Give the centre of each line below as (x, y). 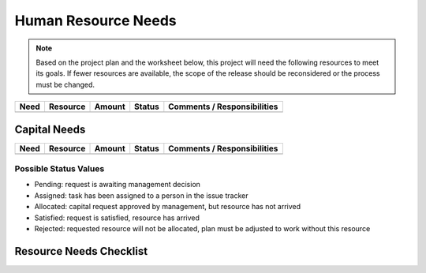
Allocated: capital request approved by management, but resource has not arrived (168, 207)
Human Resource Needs (95, 21)
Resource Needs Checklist (81, 251)
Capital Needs (50, 129)
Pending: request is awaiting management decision (118, 185)
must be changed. (65, 84)
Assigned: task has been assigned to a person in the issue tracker (141, 195)
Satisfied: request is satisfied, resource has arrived (117, 218)
